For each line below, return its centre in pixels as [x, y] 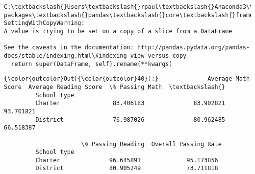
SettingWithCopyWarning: [44, 23]
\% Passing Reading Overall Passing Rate [151, 144]
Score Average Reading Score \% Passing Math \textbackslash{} [115, 87]
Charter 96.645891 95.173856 [127, 160]
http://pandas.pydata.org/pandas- [194, 48]
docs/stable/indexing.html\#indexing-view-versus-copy [95, 55]
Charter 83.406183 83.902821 [130, 103]
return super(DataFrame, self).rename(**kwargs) [92, 64]
